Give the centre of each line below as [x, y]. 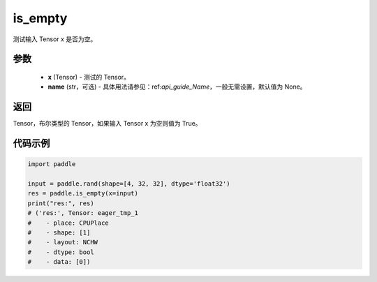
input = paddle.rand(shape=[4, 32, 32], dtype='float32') [129, 184]
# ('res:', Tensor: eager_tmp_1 [83, 213]
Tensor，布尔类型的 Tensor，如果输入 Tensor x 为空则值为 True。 [107, 124]
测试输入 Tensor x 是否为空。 [55, 39]
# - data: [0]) [59, 262]
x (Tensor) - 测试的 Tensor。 [89, 77]
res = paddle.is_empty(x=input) [83, 193]
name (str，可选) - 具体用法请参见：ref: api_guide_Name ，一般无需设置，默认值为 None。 [177, 87]
